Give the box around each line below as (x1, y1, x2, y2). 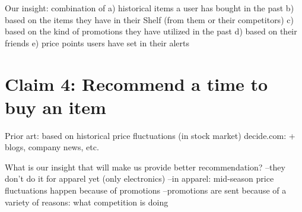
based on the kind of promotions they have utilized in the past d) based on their (5, 25, 297, 37)
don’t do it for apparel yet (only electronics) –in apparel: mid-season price (5, 172, 274, 185)
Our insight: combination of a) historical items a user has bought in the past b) (5, 2, 294, 14)
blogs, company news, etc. (5, 141, 99, 153)
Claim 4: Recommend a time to (5, 71, 268, 96)
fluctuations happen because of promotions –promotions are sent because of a (5, 184, 287, 197)
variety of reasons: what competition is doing (5, 195, 169, 208)
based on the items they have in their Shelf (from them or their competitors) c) (5, 13, 294, 26)
